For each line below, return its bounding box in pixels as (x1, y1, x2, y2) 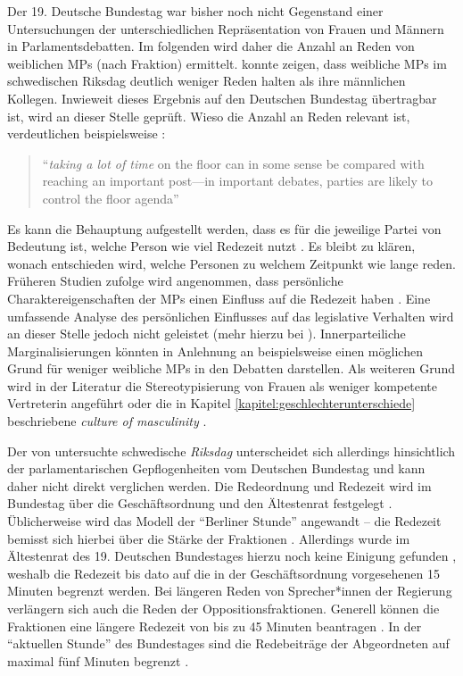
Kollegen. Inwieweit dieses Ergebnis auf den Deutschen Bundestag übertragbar (7, 88, 437, 107)
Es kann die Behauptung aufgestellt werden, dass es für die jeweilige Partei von (7, 219, 442, 238)
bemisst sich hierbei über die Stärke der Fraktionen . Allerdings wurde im (7, 529, 410, 547)
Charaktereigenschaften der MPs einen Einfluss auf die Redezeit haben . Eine (7, 288, 431, 307)
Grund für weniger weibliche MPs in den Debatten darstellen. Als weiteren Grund (7, 359, 455, 378)
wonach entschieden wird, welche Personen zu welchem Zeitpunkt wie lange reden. (7, 254, 456, 272)
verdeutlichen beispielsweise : (7, 124, 166, 143)
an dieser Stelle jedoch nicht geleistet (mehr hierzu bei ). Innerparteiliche (7, 324, 406, 343)
